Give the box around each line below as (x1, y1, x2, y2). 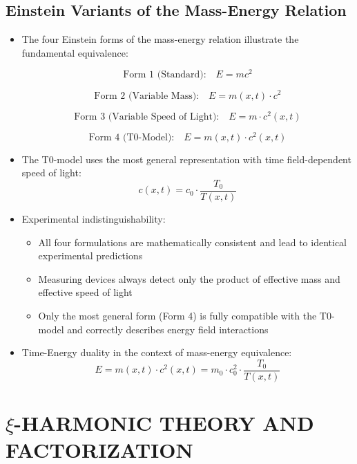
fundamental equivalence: (21, 45, 128, 59)
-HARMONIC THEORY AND (14, 408, 314, 436)
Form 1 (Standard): (123, 70, 206, 80)
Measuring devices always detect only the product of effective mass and (38, 271, 340, 286)
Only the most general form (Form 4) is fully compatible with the (38, 308, 317, 322)
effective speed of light (38, 285, 133, 299)
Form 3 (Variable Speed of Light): (74, 111, 220, 122)
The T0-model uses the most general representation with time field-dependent (21, 151, 351, 166)
